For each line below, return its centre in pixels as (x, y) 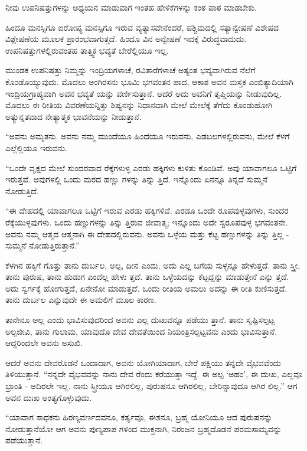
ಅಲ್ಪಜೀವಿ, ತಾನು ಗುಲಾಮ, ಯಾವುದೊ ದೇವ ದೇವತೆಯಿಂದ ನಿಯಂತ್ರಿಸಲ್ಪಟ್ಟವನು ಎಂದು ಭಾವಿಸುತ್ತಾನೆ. (141, 331)
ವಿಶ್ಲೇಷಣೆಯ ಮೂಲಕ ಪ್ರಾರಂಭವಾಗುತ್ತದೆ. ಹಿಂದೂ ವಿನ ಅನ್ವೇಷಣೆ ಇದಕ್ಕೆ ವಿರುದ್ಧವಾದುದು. (126, 39)
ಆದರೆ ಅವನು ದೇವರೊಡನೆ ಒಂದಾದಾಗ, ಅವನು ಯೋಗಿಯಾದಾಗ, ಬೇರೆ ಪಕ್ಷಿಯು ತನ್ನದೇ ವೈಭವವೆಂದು (143, 362)
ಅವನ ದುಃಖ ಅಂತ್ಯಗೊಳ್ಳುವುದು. (49, 397)
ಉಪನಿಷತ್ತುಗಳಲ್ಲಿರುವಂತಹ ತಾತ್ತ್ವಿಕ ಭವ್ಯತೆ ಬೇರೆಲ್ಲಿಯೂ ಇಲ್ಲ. (87, 50)
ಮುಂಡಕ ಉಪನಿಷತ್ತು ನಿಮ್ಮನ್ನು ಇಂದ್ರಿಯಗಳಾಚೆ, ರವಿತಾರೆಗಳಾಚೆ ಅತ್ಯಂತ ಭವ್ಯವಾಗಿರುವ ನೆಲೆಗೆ (130, 70)
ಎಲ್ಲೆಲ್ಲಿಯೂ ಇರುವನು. (36, 147)
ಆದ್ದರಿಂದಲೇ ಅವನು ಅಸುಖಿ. (44, 343)
